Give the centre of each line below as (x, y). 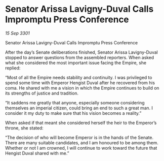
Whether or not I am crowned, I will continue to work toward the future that (81, 148)
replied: (13, 68)
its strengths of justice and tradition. (42, 93)
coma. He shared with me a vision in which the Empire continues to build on (82, 88)
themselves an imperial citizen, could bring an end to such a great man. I (79, 108)
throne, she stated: (24, 128)
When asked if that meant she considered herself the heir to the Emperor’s (81, 123)
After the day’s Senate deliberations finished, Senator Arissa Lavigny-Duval (82, 52)
